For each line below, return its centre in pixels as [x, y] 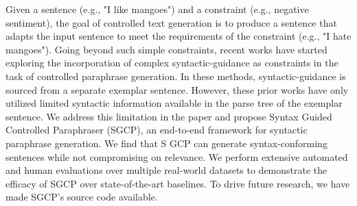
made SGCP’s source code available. [82, 197]
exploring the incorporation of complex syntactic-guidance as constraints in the [172, 63]
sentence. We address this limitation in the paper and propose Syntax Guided [169, 116]
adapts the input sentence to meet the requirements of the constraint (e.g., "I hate [178, 36]
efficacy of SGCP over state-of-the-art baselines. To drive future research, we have [178, 183]
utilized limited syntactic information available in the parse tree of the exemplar [174, 103]
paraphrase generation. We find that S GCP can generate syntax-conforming [166, 143]
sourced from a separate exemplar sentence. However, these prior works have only [177, 89]
